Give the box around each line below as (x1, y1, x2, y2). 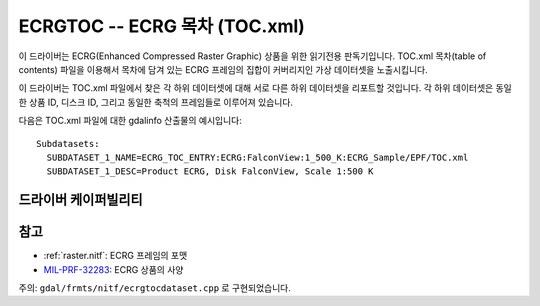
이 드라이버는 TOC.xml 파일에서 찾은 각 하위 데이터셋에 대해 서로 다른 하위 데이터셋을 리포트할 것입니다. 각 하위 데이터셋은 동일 (18, 82, 512, 94)
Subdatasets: (36, 138, 100, 149)
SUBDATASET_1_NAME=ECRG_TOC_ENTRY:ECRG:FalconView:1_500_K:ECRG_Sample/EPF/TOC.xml (46, 151, 469, 163)
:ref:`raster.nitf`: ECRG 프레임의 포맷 (43, 250, 188, 262)
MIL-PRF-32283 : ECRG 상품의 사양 (43, 263, 184, 275)
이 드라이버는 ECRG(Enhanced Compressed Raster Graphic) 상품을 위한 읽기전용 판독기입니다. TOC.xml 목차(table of (18, 50, 487, 62)
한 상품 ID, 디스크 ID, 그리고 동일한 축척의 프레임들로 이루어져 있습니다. (18, 96, 294, 108)
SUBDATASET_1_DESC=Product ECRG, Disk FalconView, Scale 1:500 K (46, 166, 374, 177)
